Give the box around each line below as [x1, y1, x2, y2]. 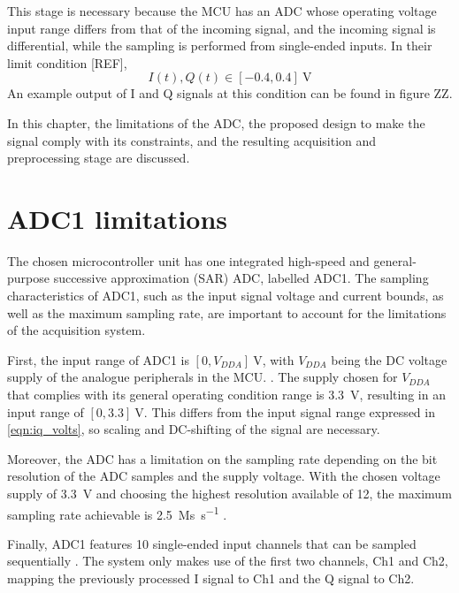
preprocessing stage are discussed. [7, 148, 190, 167]
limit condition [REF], [7, 53, 127, 72]
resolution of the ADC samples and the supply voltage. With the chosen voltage [7, 467, 440, 485]
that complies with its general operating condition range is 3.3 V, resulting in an [7, 385, 446, 404]
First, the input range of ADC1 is [7, 350, 189, 369]
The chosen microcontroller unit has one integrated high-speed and [7, 251, 370, 270]
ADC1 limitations [7, 200, 228, 236]
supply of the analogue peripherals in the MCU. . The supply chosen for [7, 368, 398, 386]
